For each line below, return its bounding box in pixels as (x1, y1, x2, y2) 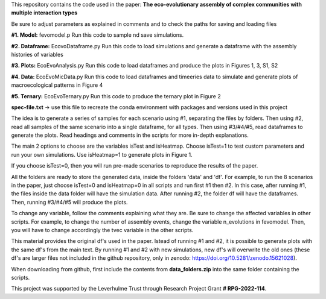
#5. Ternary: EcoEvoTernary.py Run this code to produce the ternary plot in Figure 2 (11, 92, 221, 99)
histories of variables (11, 51, 63, 58)
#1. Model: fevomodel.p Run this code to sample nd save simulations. (11, 31, 184, 39)
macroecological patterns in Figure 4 (11, 81, 103, 89)
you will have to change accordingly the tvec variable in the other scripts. (11, 226, 194, 233)
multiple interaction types (11, 9, 78, 16)
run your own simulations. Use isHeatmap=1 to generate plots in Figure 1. (11, 151, 193, 158)
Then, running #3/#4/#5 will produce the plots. (11, 198, 128, 206)
